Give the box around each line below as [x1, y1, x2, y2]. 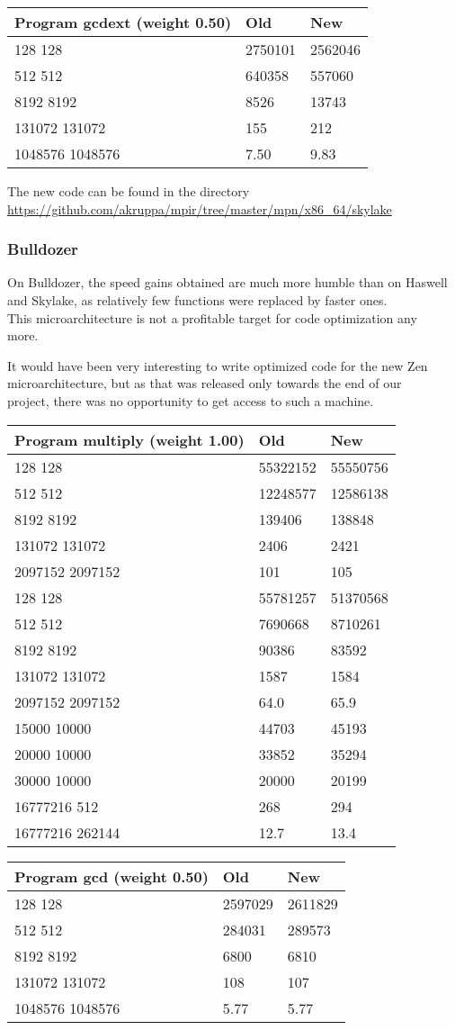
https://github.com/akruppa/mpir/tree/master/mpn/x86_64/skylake [7, 199, 392, 218]
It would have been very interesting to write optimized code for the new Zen [7, 356, 428, 375]
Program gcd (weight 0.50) [14, 865, 209, 887]
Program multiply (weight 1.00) [14, 429, 245, 450]
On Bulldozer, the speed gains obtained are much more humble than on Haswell [7, 273, 448, 292]
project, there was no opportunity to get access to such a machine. [7, 391, 374, 410]
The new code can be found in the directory [7, 182, 250, 200]
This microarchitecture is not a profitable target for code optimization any [7, 308, 417, 327]
